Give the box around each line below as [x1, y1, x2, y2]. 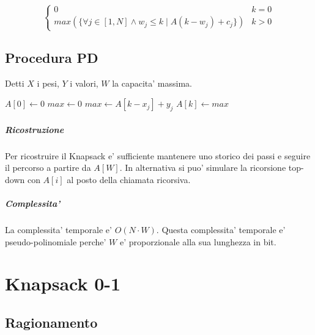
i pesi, [37, 76, 59, 89]
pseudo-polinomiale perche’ [5, 235, 106, 248]
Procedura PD [5, 48, 98, 67]
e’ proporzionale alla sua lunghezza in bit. [119, 235, 276, 248]
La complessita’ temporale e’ [5, 223, 112, 236]
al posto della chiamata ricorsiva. [67, 173, 191, 186]
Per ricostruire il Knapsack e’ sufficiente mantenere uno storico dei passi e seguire [5, 149, 311, 162]
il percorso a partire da [5, 161, 91, 174]
